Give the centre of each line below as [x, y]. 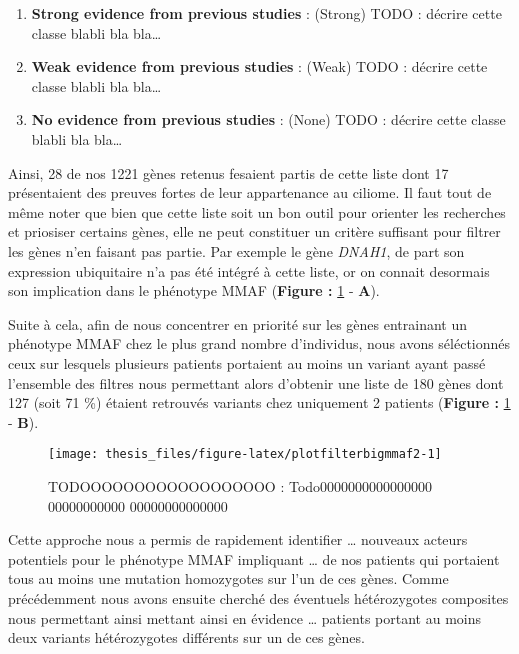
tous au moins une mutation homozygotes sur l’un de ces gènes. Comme [228, 578]
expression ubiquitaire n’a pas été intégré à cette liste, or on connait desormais [249, 270]
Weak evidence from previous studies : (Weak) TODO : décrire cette [259, 66]
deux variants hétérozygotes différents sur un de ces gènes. [186, 637]
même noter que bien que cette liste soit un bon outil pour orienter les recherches [257, 211]
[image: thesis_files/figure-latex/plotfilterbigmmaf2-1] [245, 454]
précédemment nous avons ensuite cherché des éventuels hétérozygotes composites [258, 597]
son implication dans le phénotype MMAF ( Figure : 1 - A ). [194, 290]
